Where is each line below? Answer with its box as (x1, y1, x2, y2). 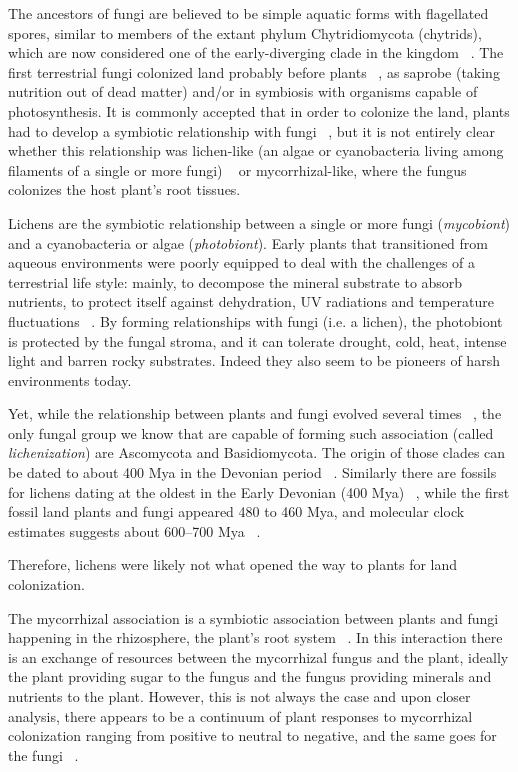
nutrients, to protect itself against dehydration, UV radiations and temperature (8, 291, 494, 312)
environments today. (8, 369, 132, 390)
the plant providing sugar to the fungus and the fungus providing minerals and (8, 666, 492, 687)
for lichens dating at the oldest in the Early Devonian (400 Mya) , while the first (8, 481, 510, 502)
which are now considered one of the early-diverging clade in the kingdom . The (8, 42, 504, 63)
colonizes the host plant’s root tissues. (8, 179, 241, 200)
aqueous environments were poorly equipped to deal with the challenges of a (8, 252, 476, 273)
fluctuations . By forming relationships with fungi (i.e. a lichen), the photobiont (8, 310, 503, 331)
